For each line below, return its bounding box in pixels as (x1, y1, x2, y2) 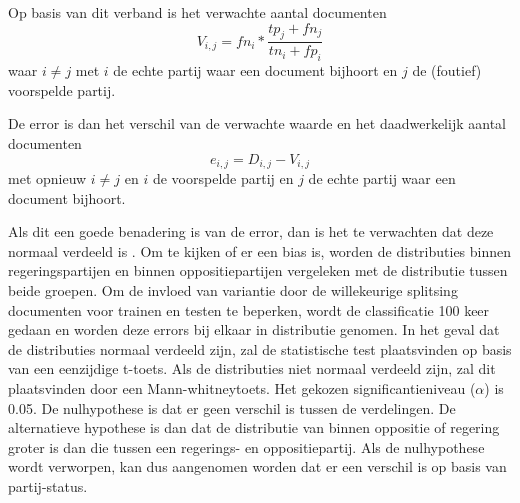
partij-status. (8, 475, 88, 496)
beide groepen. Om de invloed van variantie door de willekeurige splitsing (8, 280, 458, 301)
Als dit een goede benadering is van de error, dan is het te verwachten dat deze (8, 221, 494, 242)
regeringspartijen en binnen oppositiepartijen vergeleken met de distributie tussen (8, 260, 508, 281)
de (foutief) (412, 60, 482, 81)
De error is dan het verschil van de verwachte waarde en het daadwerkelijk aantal (8, 113, 506, 134)
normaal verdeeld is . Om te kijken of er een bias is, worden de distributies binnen (8, 240, 512, 261)
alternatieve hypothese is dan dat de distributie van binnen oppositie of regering (8, 417, 500, 438)
